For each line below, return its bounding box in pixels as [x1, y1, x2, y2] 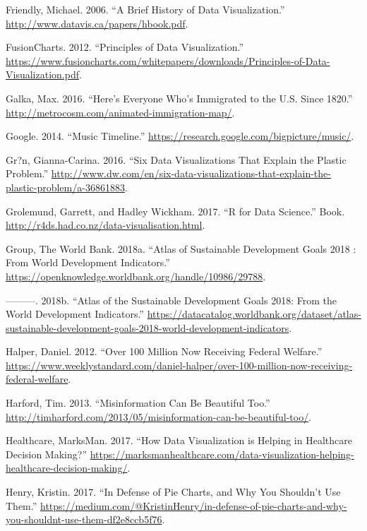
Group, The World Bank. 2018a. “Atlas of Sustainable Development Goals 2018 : [6, 241, 356, 256]
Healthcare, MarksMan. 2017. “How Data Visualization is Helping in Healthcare [6, 433, 352, 448]
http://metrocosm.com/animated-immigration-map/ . [6, 105, 235, 119]
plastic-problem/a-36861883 [6, 179, 125, 194]
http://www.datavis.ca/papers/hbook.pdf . [6, 16, 188, 30]
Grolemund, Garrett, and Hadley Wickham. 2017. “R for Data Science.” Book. [6, 203, 345, 218]
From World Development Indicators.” [6, 255, 170, 270]
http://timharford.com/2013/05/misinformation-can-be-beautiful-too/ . [6, 409, 312, 424]
